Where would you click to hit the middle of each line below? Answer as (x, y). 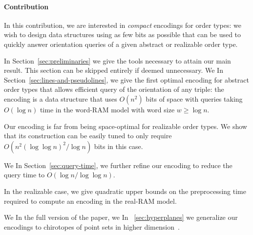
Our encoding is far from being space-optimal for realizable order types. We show (126, 126)
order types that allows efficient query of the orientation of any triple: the (114, 89)
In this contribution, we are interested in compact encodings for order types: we (123, 25)
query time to (24, 175)
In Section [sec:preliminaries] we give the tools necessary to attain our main (117, 60)
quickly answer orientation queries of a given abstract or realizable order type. (121, 44)
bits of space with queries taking (194, 98)
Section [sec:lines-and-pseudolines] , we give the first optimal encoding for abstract (126, 79)
